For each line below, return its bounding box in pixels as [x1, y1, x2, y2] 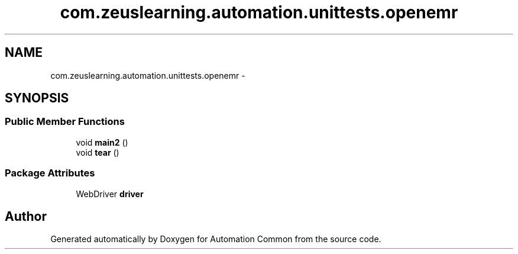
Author [5, 208, 47, 224]
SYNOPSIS [5, 91, 69, 106]
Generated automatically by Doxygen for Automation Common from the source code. [50, 234, 381, 245]
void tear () [76, 147, 119, 157]
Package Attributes [5, 167, 95, 179]
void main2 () [76, 137, 128, 147]
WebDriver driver [76, 188, 144, 199]
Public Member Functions [5, 115, 125, 128]
